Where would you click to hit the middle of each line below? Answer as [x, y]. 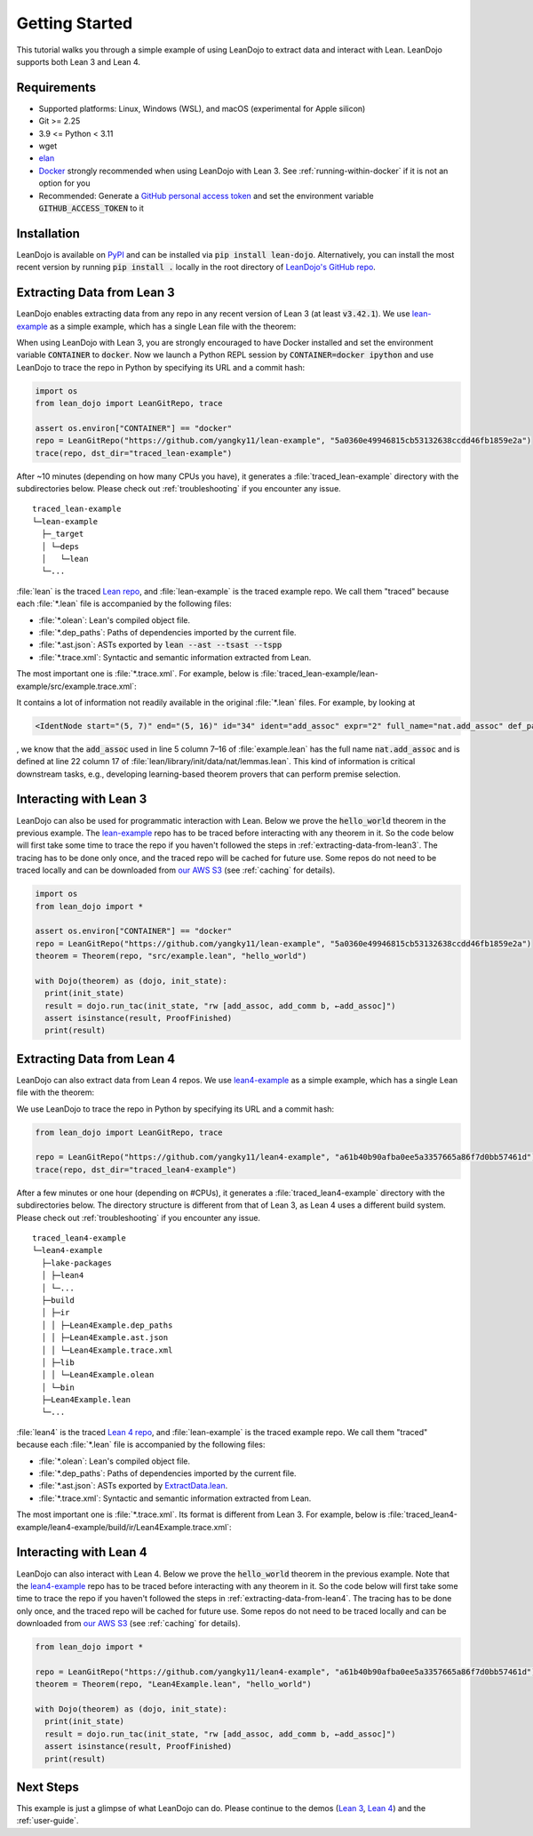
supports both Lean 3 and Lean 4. [79, 61]
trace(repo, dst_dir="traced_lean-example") [134, 453]
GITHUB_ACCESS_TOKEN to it [91, 208]
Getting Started [75, 23]
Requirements [56, 88]
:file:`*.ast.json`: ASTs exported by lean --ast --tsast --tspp [160, 645]
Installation [48, 233]
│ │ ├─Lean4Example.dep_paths [107, 1325]
